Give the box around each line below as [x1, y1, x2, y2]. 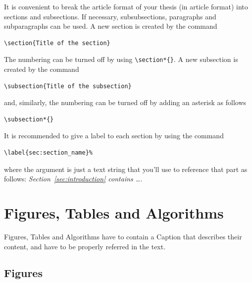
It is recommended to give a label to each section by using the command [4, 130, 224, 141]
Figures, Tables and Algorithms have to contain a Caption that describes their [4, 231, 242, 241]
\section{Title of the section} [4, 39, 110, 47]
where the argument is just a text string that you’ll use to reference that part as [4, 164, 248, 174]
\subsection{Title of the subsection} [4, 82, 132, 90]
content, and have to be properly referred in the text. [4, 241, 166, 251]
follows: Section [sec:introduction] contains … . [4, 173, 143, 184]
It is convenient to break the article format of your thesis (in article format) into [4, 1, 248, 11]
